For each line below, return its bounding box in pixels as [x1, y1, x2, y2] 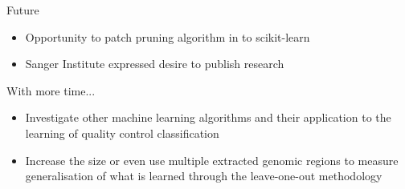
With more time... [6, 82, 96, 99]
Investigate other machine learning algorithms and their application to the [25, 109, 391, 126]
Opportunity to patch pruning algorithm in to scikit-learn [25, 28, 310, 45]
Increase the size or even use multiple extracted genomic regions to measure [25, 151, 399, 168]
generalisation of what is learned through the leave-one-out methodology [25, 167, 382, 184]
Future [6, 2, 39, 18]
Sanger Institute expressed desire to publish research [25, 55, 284, 72]
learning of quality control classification [25, 124, 219, 141]
